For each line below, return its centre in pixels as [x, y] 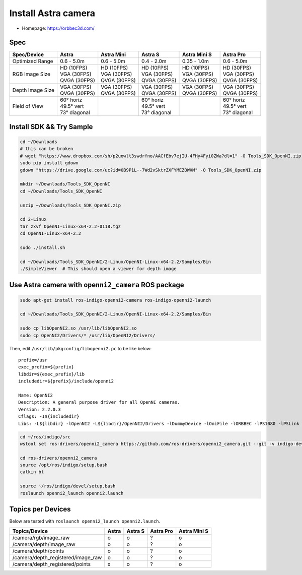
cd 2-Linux [33, 219]
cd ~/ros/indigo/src [45, 437]
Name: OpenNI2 [35, 395]
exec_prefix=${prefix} [46, 367]
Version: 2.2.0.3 [40, 409]
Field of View [28, 106]
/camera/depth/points [38, 551]
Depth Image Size [33, 90]
